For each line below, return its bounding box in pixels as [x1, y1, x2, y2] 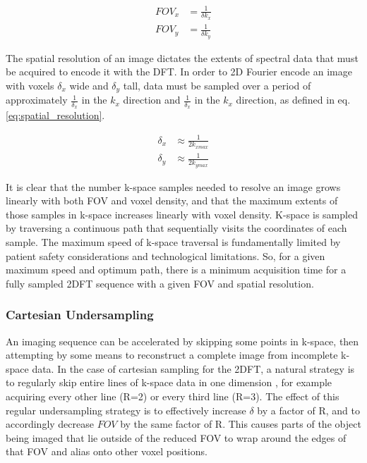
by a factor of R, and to [257, 402, 360, 417]
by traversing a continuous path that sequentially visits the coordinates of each [6, 221, 347, 235]
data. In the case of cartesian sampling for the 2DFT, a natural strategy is [32, 361, 355, 376]
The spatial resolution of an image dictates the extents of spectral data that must [6, 50, 359, 65]
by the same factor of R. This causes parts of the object [120, 416, 361, 431]
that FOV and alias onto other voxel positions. [6, 444, 207, 459]
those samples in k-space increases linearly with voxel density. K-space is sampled [6, 206, 358, 221]
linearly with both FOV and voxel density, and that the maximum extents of [6, 193, 338, 208]
